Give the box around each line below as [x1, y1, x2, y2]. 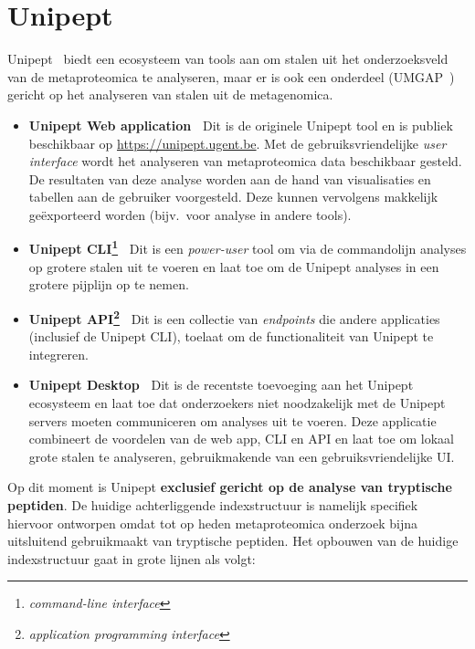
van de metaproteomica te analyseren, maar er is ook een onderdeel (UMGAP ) [7, 67, 455, 86]
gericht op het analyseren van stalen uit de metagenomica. [7, 85, 333, 104]
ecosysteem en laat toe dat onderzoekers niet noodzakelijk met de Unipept [28, 393, 446, 412]
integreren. [28, 344, 89, 363]
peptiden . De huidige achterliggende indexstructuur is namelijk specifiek [7, 495, 418, 514]
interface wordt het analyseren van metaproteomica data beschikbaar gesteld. [28, 152, 462, 171]
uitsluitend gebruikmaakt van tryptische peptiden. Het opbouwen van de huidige [7, 531, 459, 550]
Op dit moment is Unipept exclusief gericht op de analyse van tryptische [7, 477, 452, 497]
